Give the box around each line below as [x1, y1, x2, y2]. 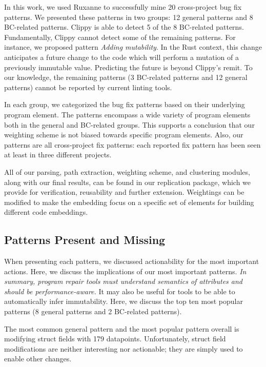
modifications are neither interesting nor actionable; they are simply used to [4, 343, 243, 354]
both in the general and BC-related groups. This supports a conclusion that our [4, 119, 255, 130]
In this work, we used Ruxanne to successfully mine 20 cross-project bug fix [4, 2, 242, 12]
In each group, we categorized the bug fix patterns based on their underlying [4, 99, 245, 110]
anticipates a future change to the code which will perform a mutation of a [4, 51, 239, 62]
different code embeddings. [4, 207, 88, 217]
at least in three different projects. [4, 149, 112, 160]
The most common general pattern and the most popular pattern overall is [4, 323, 239, 334]
